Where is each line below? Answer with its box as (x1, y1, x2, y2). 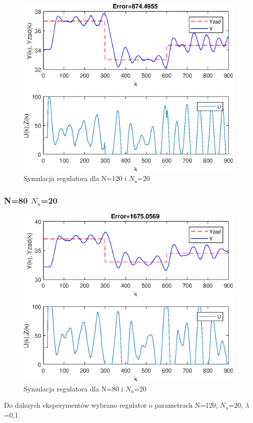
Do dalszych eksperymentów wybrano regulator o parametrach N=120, (4, 400, 218, 410)
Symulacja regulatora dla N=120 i (24, 173, 127, 183)
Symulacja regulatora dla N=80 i (24, 383, 123, 393)
